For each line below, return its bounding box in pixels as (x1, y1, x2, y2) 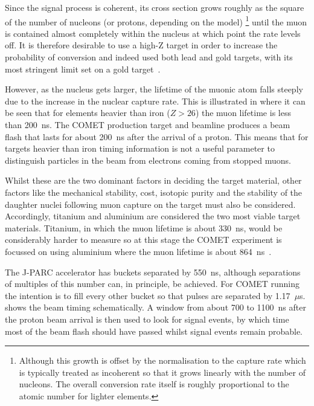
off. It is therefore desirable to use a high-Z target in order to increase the (5, 39, 278, 51)
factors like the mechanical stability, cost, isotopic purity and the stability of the (5, 185, 303, 198)
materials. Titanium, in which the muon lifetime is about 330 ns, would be (5, 221, 283, 234)
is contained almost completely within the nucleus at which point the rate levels (5, 27, 301, 39)
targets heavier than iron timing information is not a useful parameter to (5, 142, 275, 155)
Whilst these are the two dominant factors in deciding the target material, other (5, 174, 302, 187)
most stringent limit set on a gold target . (5, 62, 161, 75)
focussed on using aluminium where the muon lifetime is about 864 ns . (5, 245, 272, 257)
